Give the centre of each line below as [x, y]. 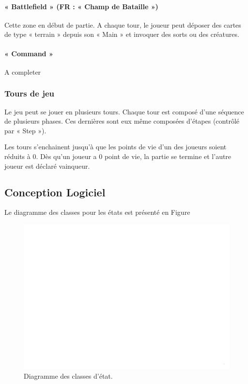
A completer [23, 72]
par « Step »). [25, 130]
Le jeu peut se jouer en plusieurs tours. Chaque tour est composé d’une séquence [124, 111]
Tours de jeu [29, 93]
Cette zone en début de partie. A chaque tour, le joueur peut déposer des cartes [123, 24]
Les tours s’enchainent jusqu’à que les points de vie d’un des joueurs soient [116, 147]
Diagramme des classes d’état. [68, 376]
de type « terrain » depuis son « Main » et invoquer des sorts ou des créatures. [122, 34]
